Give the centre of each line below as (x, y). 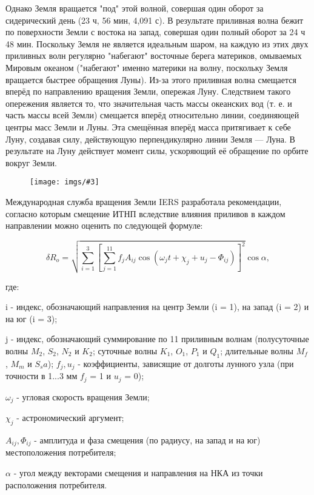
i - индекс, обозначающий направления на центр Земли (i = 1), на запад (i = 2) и (157, 307)
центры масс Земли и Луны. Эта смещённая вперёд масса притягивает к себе (148, 126)
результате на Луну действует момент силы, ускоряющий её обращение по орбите (157, 151)
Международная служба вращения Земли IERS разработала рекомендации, (144, 201)
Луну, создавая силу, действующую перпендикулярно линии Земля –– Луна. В (150, 139)
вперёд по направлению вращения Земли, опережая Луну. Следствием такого (148, 91)
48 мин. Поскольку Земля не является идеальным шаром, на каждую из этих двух (157, 43)
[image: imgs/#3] (65, 182)
